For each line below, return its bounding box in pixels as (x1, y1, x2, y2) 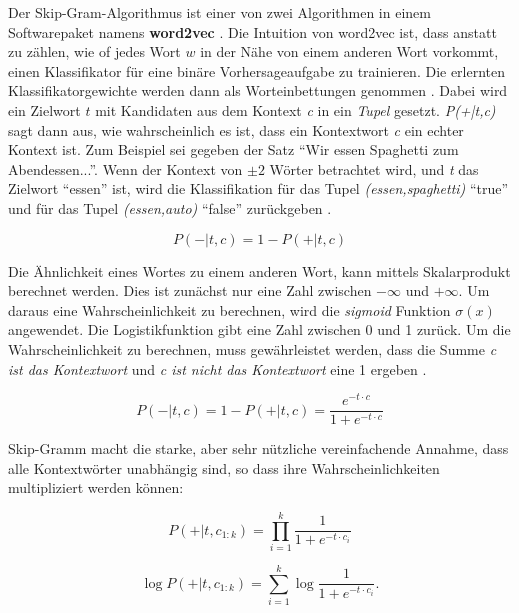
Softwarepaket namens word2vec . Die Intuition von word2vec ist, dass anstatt (8, 21, 497, 42)
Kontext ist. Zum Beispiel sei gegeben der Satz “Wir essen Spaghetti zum (8, 139, 459, 160)
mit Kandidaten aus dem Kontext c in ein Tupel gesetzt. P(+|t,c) (95, 99, 496, 120)
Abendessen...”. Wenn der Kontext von (8, 158, 243, 179)
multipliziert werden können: (8, 477, 184, 498)
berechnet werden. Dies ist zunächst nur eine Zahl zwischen (8, 280, 372, 301)
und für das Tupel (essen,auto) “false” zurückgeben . (8, 197, 332, 218)
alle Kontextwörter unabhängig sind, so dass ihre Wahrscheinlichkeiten (8, 457, 440, 478)
